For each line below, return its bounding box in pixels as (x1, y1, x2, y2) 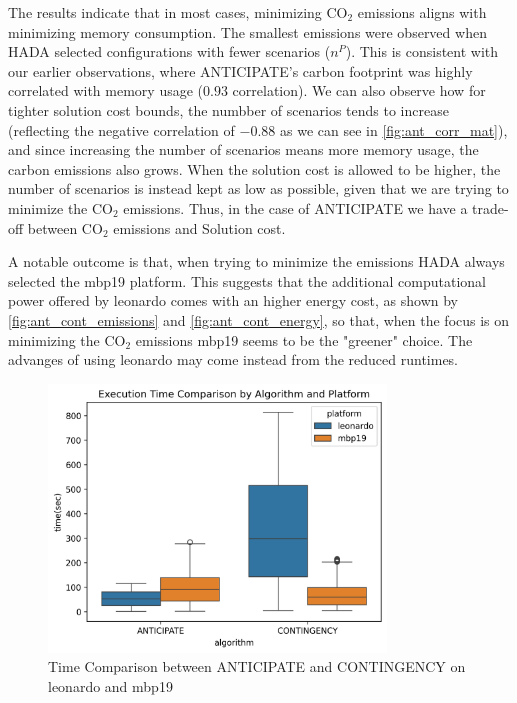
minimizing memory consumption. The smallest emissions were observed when (8, 21, 487, 42)
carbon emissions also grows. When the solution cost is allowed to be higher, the (8, 158, 501, 179)
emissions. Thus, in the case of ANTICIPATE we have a (123, 197, 468, 218)
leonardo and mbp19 (48, 675, 173, 696)
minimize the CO (8, 197, 113, 218)
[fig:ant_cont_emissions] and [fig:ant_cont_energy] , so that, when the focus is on (8, 309, 510, 330)
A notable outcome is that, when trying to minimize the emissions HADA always (8, 251, 505, 272)
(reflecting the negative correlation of (8, 119, 235, 140)
